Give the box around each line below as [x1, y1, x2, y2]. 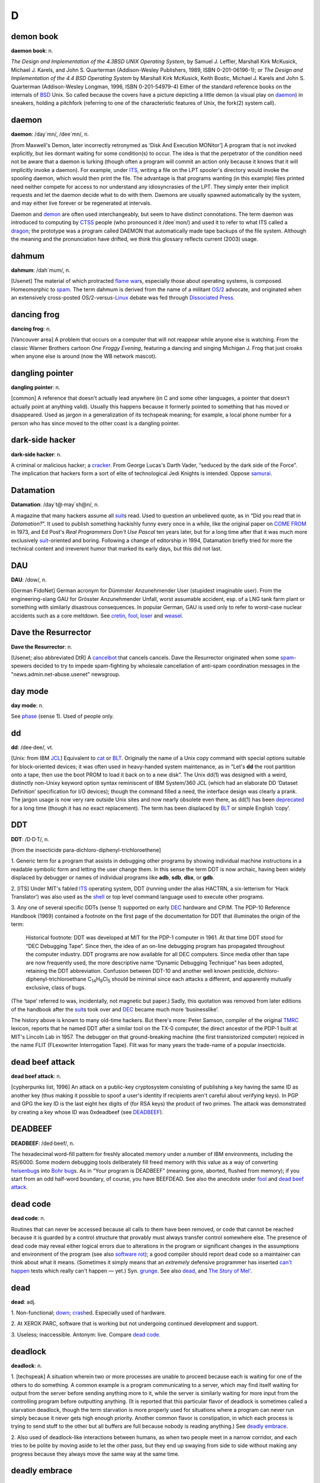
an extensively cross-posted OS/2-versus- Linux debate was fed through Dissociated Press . [11, 294, 235, 301]
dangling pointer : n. [11, 384, 60, 391]
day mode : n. [11, 702, 44, 709]
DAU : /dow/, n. [11, 576, 47, 584]
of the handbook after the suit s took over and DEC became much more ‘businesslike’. [11, 1005, 219, 1013]
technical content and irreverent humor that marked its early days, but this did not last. [11, 545, 222, 552]
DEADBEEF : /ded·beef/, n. [11, 1140, 75, 1147]
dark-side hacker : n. [11, 451, 62, 458]
